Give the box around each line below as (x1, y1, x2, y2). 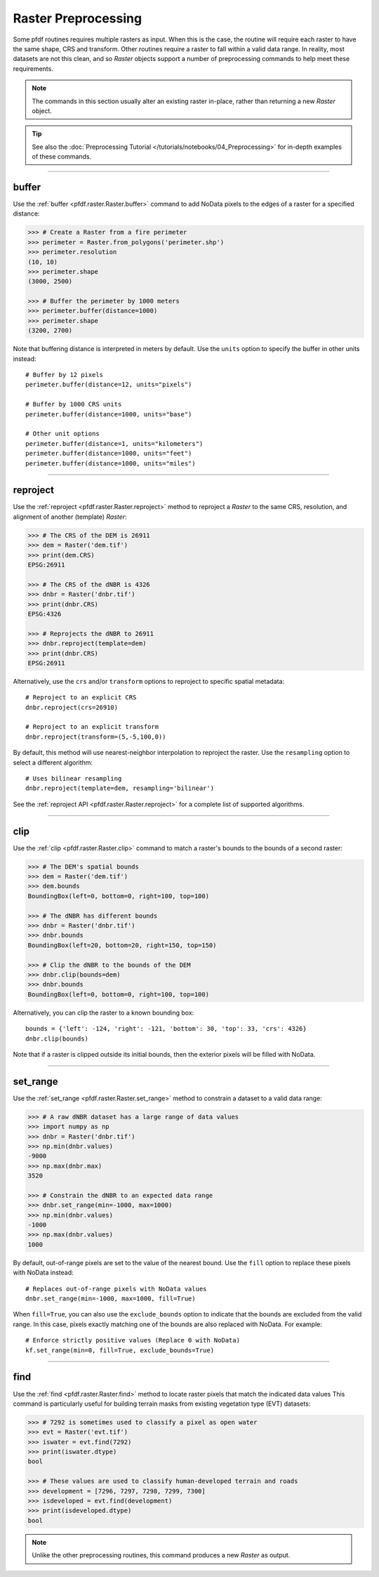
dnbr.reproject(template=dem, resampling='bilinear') (25, 784, 214, 793)
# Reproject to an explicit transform (25, 723, 159, 731)
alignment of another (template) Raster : (13, 513, 127, 521)
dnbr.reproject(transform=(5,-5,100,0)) (25, 732, 166, 741)
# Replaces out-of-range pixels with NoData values (25, 1285, 207, 1293)
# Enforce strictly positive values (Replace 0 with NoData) (25, 1336, 240, 1345)
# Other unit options (25, 430, 100, 438)
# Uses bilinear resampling (25, 774, 122, 782)
